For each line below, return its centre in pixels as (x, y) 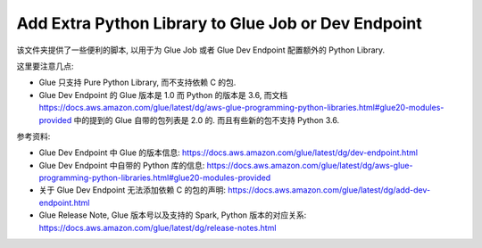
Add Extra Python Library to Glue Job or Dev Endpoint (220, 23)
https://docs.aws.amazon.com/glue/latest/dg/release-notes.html (158, 227)
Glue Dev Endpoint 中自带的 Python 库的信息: (122, 165)
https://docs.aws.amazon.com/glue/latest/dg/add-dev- (329, 190)
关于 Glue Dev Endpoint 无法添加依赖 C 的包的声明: (133, 190)
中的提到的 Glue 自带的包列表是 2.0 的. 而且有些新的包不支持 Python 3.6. (206, 120)
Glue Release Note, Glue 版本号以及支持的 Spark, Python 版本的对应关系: (173, 215)
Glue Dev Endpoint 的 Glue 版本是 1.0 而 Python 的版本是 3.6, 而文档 (163, 95)
